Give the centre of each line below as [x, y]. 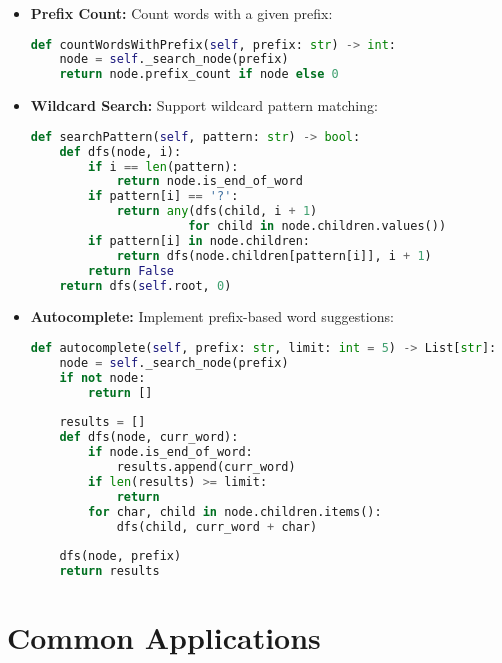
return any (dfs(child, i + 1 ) [217, 211]
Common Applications [164, 637]
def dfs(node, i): [120, 151]
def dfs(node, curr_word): [149, 437]
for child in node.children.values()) [317, 226]
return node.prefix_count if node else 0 [199, 74]
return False [131, 270]
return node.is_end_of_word [209, 181]
